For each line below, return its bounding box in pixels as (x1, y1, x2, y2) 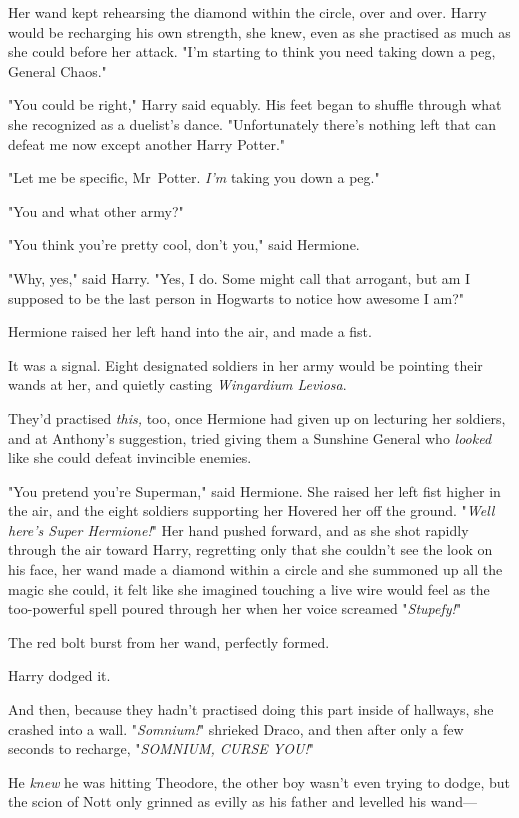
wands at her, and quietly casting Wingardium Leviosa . (8, 374, 347, 395)
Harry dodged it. (8, 665, 111, 686)
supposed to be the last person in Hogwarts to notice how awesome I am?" (8, 287, 465, 308)
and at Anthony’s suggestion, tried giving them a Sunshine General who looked (8, 427, 492, 448)
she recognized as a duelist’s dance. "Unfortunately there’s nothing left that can (8, 113, 496, 134)
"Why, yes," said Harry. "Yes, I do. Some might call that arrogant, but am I (8, 267, 471, 288)
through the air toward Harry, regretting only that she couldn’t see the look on (8, 539, 493, 560)
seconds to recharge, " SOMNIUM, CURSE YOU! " (8, 738, 314, 759)
